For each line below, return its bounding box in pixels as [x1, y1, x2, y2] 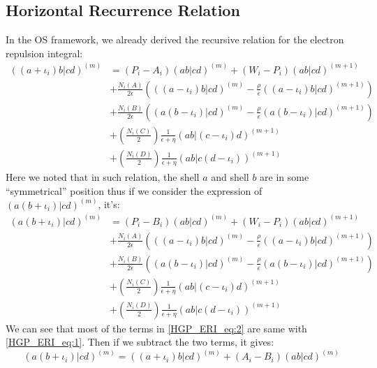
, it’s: [98, 197, 120, 212]
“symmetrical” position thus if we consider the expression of [6, 183, 263, 198]
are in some [260, 169, 309, 184]
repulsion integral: [6, 45, 83, 60]
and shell [211, 169, 249, 184]
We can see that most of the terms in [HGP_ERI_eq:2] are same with [6, 321, 307, 335]
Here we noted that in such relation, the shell [6, 169, 200, 184]
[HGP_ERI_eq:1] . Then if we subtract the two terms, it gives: [6, 334, 274, 349]
